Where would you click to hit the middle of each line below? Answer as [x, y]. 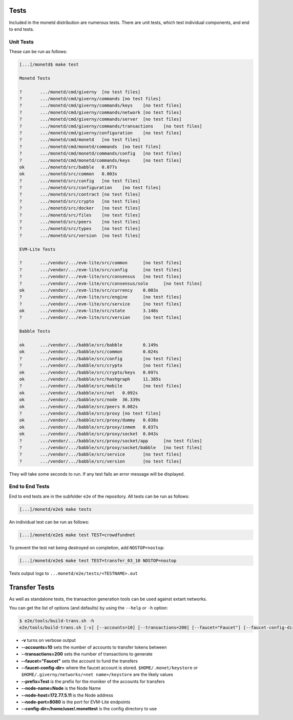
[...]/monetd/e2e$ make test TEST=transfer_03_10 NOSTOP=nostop [98, 560]
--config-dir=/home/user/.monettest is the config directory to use [89, 709]
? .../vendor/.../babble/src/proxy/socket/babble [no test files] [111, 447]
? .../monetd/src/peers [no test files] [80, 222]
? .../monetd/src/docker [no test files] [80, 208]
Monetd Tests [35, 78]
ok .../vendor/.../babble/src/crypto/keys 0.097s [89, 372]
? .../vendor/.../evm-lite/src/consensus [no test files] [100, 277]
